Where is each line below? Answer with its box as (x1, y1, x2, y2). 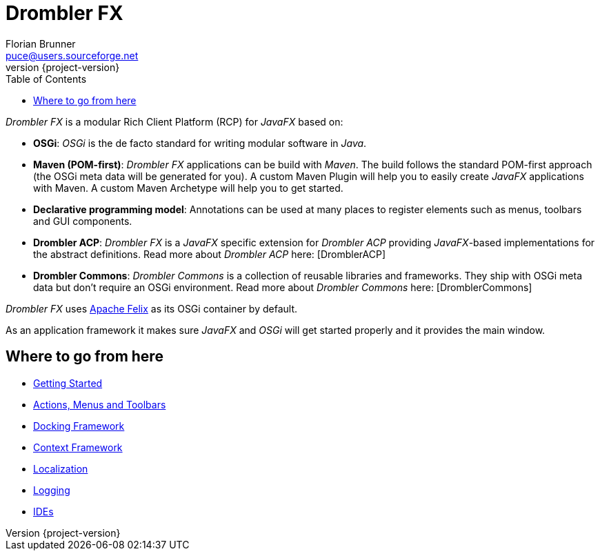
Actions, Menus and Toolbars (33, 398, 166, 410)
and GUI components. (33, 215, 132, 227)
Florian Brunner (6, 37, 76, 50)
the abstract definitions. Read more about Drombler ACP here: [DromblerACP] (33, 248, 386, 260)
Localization (33, 462, 88, 475)
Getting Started (33, 377, 103, 389)
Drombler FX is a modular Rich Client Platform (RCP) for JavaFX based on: (6, 115, 343, 128)
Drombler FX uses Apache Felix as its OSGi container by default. (6, 302, 297, 315)
